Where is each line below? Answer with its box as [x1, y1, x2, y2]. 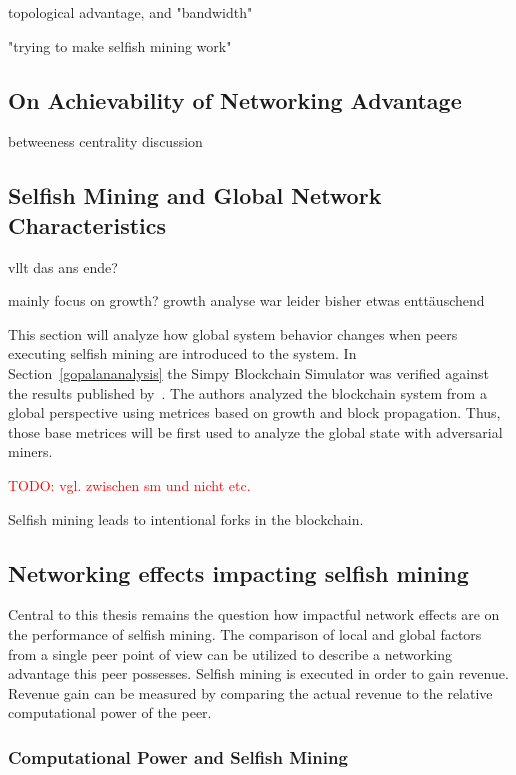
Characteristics [8, 209, 167, 240]
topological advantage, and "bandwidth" [8, 2, 253, 22]
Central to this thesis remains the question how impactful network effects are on [8, 604, 500, 625]
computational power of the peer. [8, 702, 212, 723]
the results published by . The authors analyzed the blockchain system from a [8, 382, 487, 403]
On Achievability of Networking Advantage [8, 84, 462, 115]
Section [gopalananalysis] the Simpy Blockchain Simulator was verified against [8, 362, 489, 383]
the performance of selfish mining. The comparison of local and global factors [8, 623, 482, 644]
